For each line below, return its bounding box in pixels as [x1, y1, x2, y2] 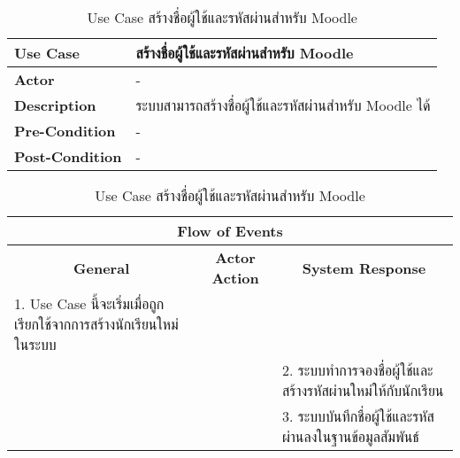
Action [211, 268, 259, 288]
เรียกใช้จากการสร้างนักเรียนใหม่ [14, 314, 179, 334]
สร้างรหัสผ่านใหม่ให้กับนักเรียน [281, 380, 444, 400]
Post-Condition [14, 146, 122, 167]
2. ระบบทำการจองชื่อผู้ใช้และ [281, 360, 433, 380]
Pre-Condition [14, 120, 116, 141]
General [73, 257, 130, 278]
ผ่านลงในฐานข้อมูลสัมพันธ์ [281, 426, 419, 446]
